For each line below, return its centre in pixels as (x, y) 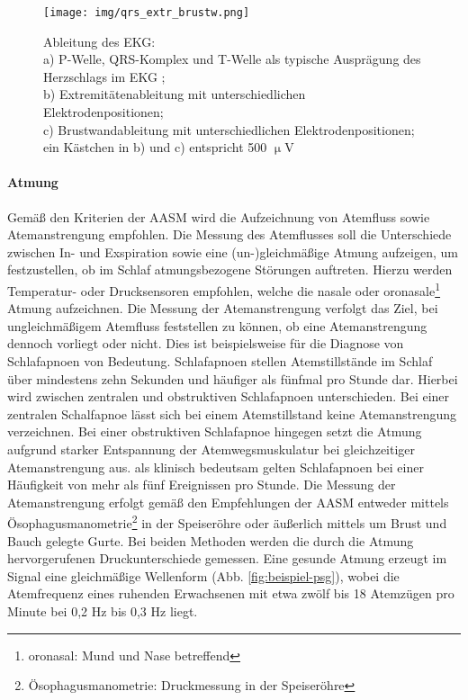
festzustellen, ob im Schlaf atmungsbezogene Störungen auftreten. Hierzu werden (230, 269)
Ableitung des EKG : (99, 41)
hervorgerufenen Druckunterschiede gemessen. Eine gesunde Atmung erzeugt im (227, 558)
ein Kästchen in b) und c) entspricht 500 (155, 147)
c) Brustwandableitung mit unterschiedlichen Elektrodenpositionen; (229, 129)
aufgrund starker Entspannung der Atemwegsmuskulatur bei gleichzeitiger (211, 449)
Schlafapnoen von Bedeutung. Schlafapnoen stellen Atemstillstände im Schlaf (220, 361)
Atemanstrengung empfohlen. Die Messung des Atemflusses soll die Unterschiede (229, 234)
